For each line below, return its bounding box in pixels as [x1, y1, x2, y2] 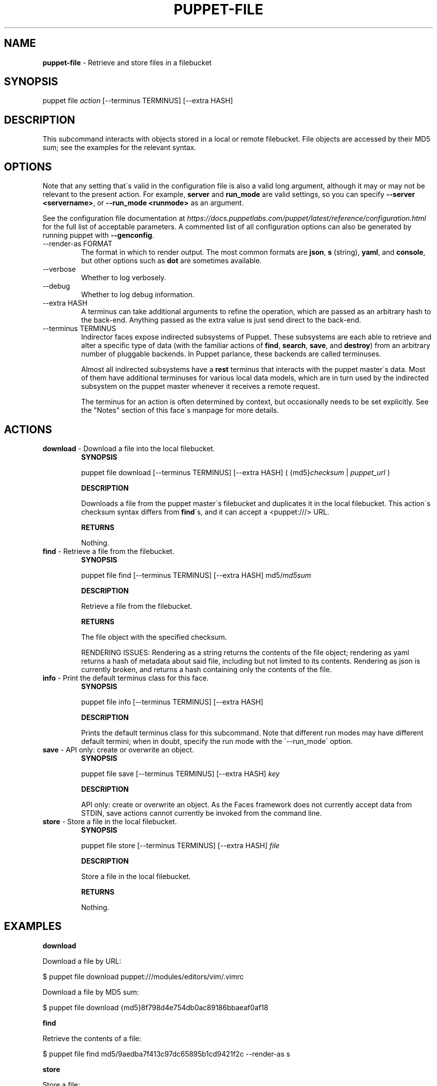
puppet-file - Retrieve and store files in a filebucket [42, 58, 212, 67]
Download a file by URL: [42, 956, 121, 965]
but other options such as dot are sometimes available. [81, 256, 262, 265]
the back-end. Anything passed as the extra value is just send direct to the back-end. [81, 316, 361, 325]
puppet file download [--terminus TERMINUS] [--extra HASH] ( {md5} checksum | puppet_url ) [81, 468, 390, 477]
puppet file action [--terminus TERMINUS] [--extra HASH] [42, 96, 233, 105]
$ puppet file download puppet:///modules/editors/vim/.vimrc [42, 972, 244, 981]
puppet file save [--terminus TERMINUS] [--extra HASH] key [81, 769, 280, 778]
